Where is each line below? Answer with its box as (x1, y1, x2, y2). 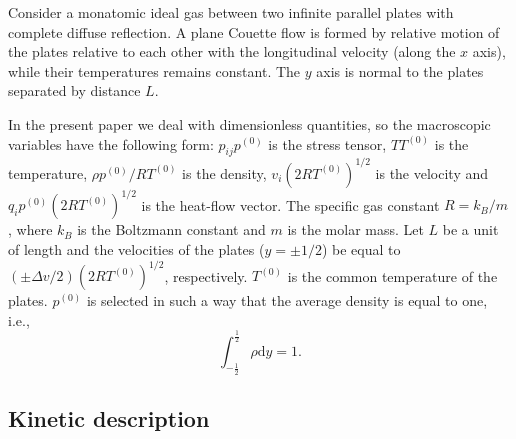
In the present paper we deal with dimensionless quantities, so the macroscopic (8, 113, 491, 134)
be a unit (442, 219, 499, 240)
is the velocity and (375, 162, 489, 183)
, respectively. (164, 265, 248, 286)
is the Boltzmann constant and (77, 219, 266, 240)
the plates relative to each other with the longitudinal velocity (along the (8, 41, 456, 62)
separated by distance (8, 80, 141, 101)
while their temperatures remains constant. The (8, 60, 301, 81)
